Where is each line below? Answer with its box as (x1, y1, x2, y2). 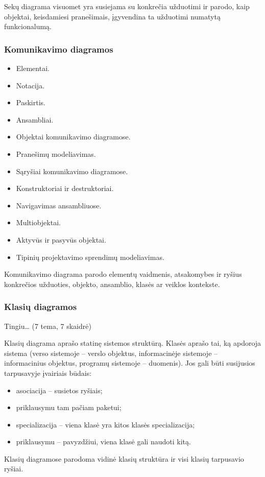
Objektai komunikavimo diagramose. (16, 131, 131, 142)
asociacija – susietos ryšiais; (16, 385, 103, 395)
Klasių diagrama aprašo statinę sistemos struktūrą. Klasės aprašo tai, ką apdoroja (4, 338, 261, 348)
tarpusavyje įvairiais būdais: (4, 367, 92, 378)
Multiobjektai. (16, 217, 61, 228)
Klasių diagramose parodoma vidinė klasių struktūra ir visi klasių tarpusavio (4, 453, 244, 464)
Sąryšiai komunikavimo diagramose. (16, 165, 128, 176)
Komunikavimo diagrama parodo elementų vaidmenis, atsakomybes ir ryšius (4, 269, 242, 279)
